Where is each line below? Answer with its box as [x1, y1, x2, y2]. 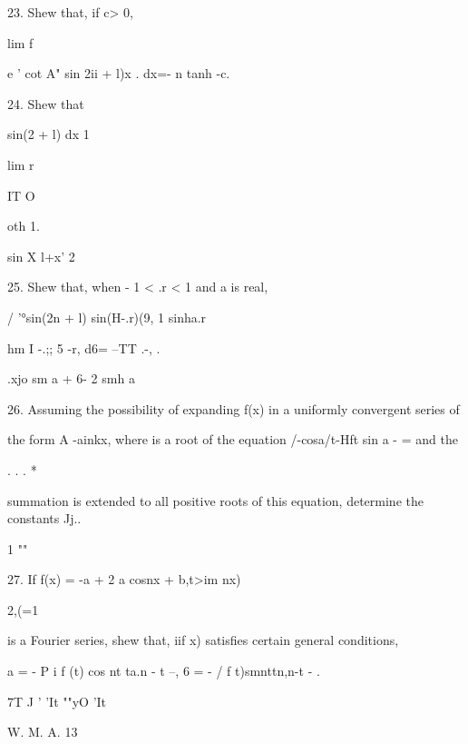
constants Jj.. [7, 509, 82, 528]
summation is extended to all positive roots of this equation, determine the [7, 491, 424, 510]
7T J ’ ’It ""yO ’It [7, 691, 107, 710]
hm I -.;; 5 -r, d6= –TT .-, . [7, 338, 161, 357]
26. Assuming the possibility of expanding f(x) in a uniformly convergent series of [7, 399, 460, 418]
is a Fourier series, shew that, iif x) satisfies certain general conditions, [7, 630, 399, 650]
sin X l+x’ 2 [7, 246, 75, 265]
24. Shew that [7, 94, 84, 113]
